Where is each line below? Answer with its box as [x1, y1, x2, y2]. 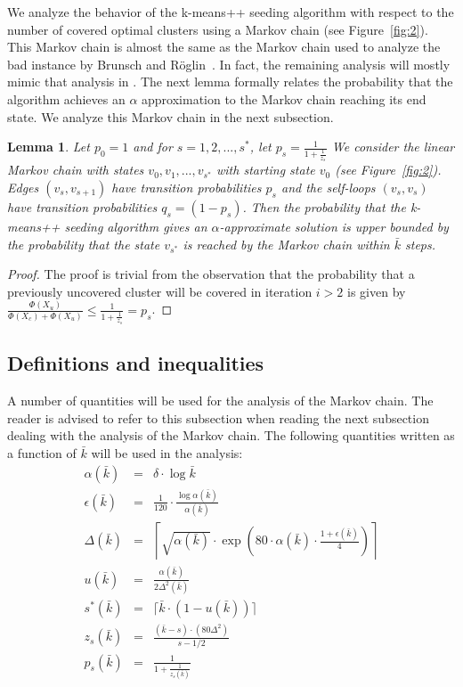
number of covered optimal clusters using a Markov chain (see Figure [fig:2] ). [7, 20, 428, 38]
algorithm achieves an [7, 89, 126, 108]
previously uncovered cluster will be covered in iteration [7, 282, 313, 300]
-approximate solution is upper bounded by [219, 217, 449, 236]
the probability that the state [7, 234, 160, 253]
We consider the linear [331, 137, 455, 156]
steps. [405, 234, 436, 253]
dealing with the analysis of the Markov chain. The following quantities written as [7, 426, 455, 445]
